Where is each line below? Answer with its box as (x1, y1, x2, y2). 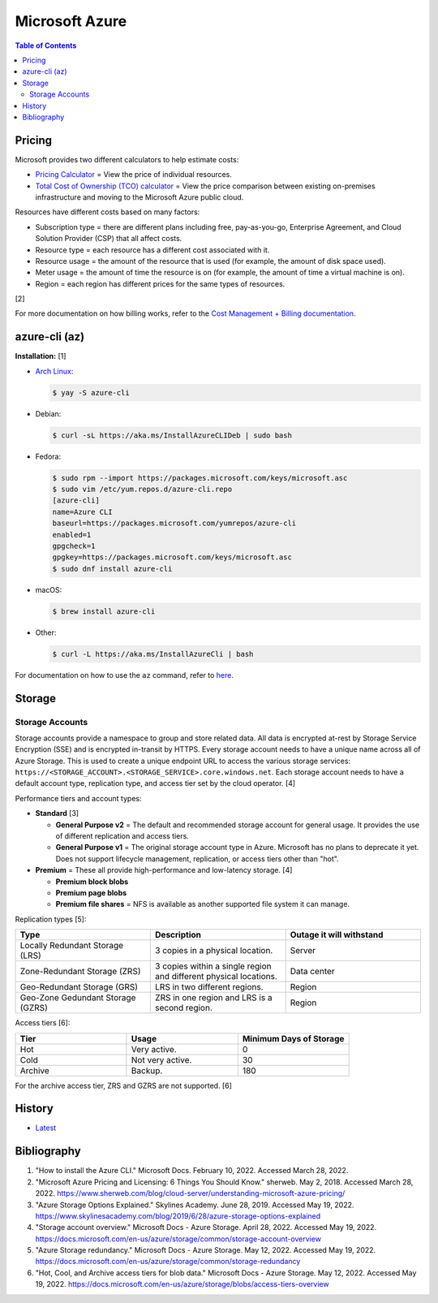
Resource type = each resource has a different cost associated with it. (35, 244, 270, 255)
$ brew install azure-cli (52, 606, 156, 616)
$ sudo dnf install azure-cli (52, 564, 173, 573)
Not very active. (131, 1054, 192, 1065)
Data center (290, 966, 336, 977)
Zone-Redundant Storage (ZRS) (19, 966, 141, 977)
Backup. (131, 1064, 163, 1076)
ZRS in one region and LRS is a (155, 992, 273, 1003)
